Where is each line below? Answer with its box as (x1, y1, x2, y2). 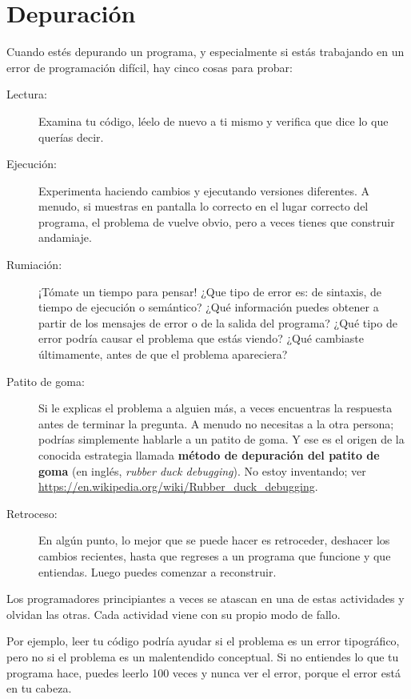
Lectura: (6, 86, 47, 102)
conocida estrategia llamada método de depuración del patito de (38, 447, 380, 463)
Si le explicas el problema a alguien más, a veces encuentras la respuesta (38, 400, 393, 416)
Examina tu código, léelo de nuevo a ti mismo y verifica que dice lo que (38, 112, 389, 129)
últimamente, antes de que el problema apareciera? (38, 346, 288, 363)
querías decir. (38, 128, 104, 145)
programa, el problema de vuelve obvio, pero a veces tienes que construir (38, 213, 395, 230)
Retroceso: (6, 504, 58, 521)
